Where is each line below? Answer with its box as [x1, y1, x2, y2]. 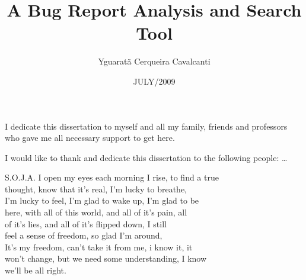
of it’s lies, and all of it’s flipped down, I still [5, 217, 167, 230]
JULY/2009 [133, 75, 176, 87]
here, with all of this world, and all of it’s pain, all [5, 206, 187, 218]
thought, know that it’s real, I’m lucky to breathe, [5, 182, 187, 195]
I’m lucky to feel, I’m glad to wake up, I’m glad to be [5, 194, 199, 207]
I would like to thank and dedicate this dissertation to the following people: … [5, 151, 288, 163]
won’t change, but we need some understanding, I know [5, 252, 207, 265]
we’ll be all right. [5, 264, 66, 276]
